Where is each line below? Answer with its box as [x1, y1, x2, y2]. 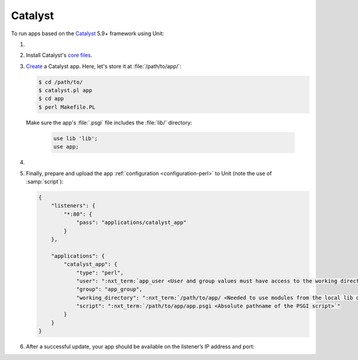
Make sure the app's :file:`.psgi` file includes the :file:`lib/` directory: [26, 119, 192, 126]
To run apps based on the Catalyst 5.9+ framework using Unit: [11, 30, 164, 37]
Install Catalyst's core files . [26, 51, 92, 59]
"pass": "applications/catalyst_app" [76, 219, 187, 226]
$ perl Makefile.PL [38, 103, 95, 110]
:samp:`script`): [26, 178, 64, 185]
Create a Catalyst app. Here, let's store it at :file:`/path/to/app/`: [26, 63, 182, 70]
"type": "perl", [76, 269, 124, 276]
